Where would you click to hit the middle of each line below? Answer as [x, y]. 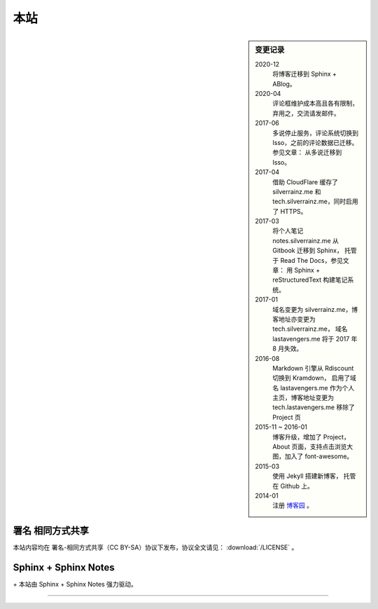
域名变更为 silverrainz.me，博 [315, 309]
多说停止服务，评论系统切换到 [315, 132]
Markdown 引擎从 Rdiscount [313, 368]
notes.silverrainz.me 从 [306, 240]
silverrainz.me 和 [297, 191]
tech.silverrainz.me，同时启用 [315, 201]
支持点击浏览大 [331, 447]
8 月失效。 [288, 349]
